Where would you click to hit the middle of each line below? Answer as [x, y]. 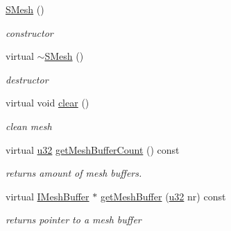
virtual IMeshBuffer [48, 196]
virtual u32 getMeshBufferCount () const [93, 149]
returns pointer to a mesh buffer [74, 220]
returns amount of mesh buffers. [74, 173]
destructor [27, 79]
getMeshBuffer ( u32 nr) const [163, 196]
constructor [29, 32]
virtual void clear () [48, 103]
